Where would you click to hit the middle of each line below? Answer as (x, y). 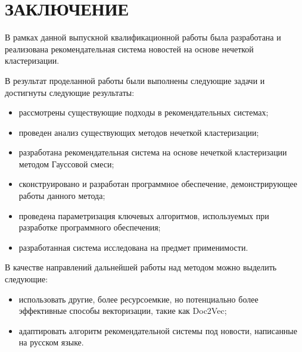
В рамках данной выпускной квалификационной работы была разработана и (143, 37)
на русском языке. (51, 342)
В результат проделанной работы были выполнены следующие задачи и (135, 80)
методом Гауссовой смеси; (66, 163)
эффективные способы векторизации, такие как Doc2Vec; (123, 311)
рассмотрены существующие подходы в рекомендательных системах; (144, 112)
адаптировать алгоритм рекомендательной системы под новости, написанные (158, 330)
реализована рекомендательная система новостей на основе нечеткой (129, 49)
